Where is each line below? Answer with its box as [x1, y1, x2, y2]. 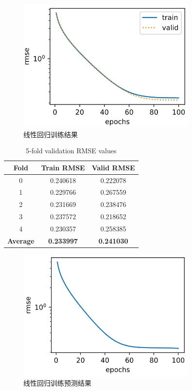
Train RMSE [41, 162, 85, 172]
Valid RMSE [91, 162, 135, 172]
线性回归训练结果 [23, 129, 78, 139]
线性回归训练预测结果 [23, 378, 91, 388]
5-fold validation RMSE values [26, 145, 117, 156]
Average [7, 235, 35, 246]
